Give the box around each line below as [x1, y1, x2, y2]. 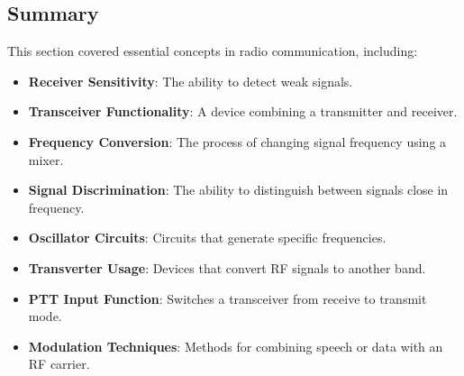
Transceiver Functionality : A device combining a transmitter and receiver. [28, 102, 458, 121]
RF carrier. [28, 354, 90, 373]
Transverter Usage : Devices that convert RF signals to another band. [28, 258, 426, 277]
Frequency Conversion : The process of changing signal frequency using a [28, 132, 447, 151]
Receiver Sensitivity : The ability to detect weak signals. [28, 71, 353, 90]
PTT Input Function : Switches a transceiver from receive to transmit [28, 289, 427, 307]
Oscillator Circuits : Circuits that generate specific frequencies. [28, 228, 387, 247]
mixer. [28, 150, 64, 169]
